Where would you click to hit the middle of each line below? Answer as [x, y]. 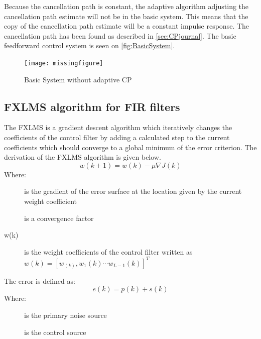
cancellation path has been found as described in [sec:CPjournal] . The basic [120, 35]
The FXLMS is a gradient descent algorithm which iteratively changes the [118, 127]
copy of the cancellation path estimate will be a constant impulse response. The [127, 26]
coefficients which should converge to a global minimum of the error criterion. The [130, 147]
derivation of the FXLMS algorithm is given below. [83, 157]
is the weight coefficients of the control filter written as [108, 251]
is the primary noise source [66, 315]
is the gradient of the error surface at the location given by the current [133, 191]
